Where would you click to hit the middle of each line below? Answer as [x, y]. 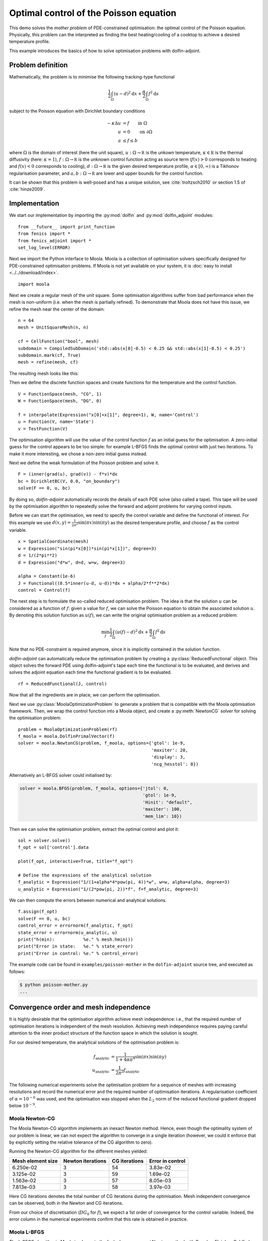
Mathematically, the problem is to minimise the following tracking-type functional [92, 76]
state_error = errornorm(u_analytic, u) [68, 932]
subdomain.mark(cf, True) [50, 355]
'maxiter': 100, [162, 809]
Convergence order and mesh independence [80, 1007]
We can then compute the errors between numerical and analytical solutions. [88, 900]
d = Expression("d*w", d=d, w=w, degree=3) [72, 562]
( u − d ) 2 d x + [128, 93]
